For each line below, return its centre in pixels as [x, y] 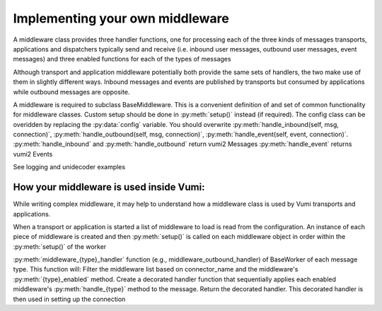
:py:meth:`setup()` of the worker [60, 246]
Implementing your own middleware [121, 18]
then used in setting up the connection [69, 299]
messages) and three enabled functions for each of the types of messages [122, 59]
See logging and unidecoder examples [69, 167]
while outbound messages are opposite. [71, 92]
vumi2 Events [33, 154]
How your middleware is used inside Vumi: [109, 187]
